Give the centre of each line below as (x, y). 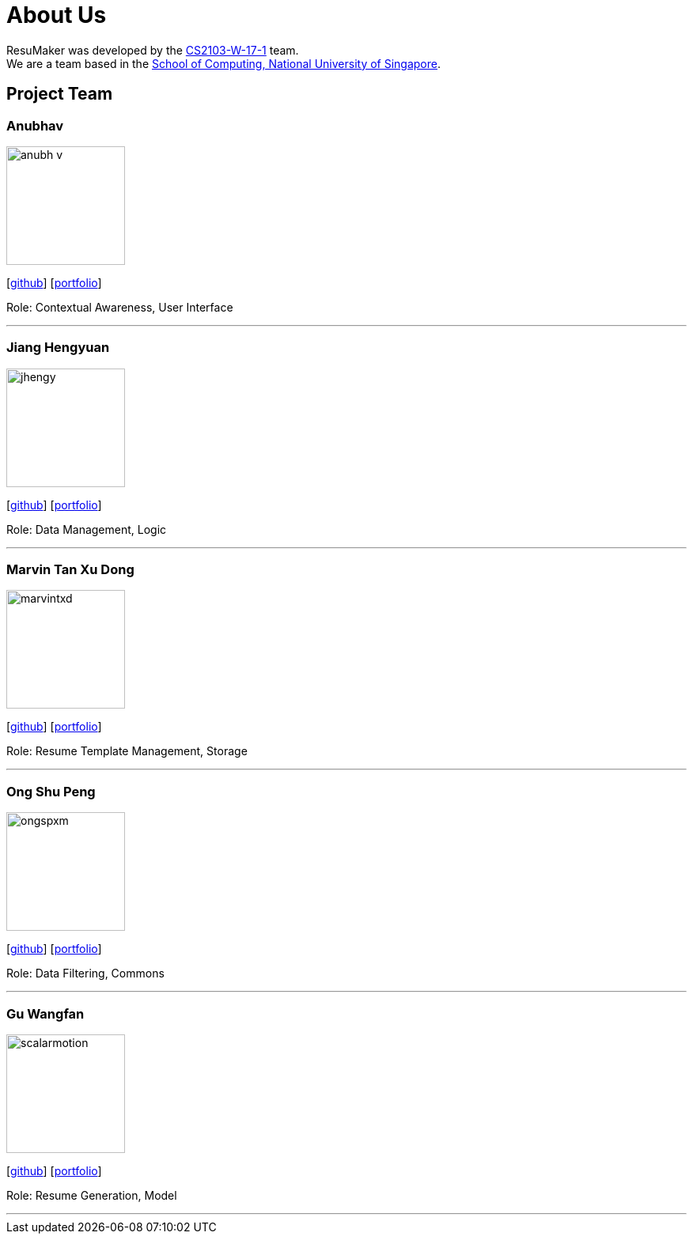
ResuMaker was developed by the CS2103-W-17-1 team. (153, 50)
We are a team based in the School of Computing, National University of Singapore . (224, 63)
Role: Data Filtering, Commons (85, 973)
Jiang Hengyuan (58, 348)
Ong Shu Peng (51, 791)
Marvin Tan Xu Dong (70, 570)
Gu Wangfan (45, 1013)
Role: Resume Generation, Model (92, 1195)
